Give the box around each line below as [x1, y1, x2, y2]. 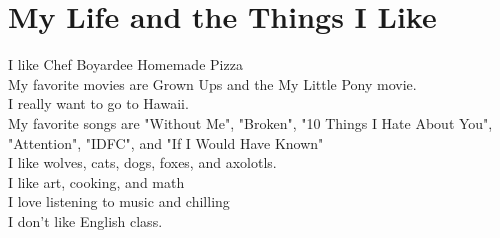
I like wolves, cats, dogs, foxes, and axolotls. [8, 152, 277, 173]
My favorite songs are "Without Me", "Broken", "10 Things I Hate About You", [8, 112, 493, 133]
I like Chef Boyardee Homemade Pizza [8, 54, 243, 75]
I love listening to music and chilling [8, 191, 230, 212]
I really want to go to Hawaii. [8, 93, 189, 114]
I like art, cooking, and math [8, 171, 185, 192]
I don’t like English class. [8, 210, 163, 231]
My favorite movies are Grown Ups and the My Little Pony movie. [8, 73, 417, 94]
